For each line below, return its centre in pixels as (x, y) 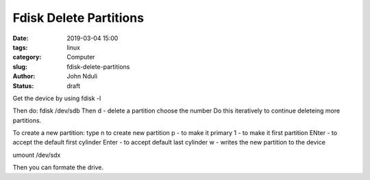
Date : (21, 38)
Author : (24, 76)
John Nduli (82, 76)
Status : (23, 86)
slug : (20, 66)
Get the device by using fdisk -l (57, 98)
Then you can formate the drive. (58, 168)
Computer (81, 57)
